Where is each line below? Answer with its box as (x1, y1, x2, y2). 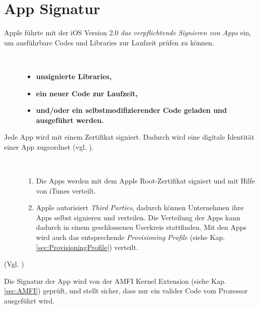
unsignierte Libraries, (36, 71, 112, 81)
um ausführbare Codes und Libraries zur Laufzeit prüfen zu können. (4, 37, 214, 47)
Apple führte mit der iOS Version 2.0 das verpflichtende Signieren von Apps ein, (4, 27, 251, 38)
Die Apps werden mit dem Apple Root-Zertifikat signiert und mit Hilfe (36, 175, 255, 186)
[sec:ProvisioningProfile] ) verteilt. (36, 241, 138, 252)
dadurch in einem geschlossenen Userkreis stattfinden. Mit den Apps (36, 222, 247, 232)
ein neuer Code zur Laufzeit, (36, 88, 138, 98)
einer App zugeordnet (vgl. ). (4, 141, 94, 152)
